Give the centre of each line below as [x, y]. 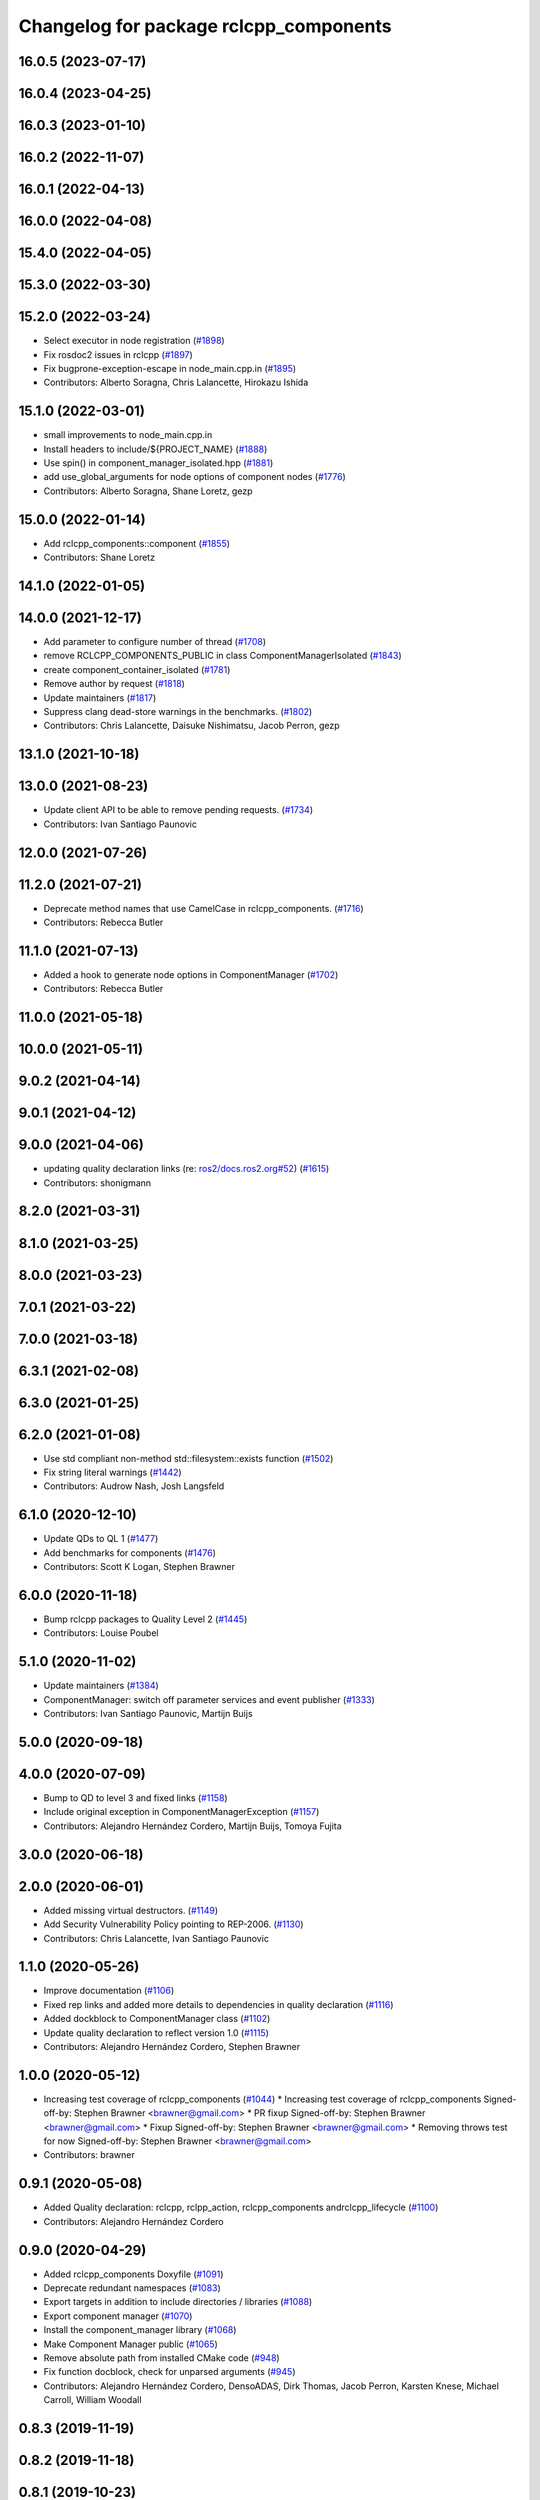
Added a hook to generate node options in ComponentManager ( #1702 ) [191, 974]
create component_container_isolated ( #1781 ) [137, 669]
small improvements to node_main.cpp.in [128, 435]
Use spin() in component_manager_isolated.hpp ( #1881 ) [158, 463]
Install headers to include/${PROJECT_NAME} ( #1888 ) [155, 449]
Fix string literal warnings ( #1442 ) [112, 1472]
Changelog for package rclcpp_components [205, 26]
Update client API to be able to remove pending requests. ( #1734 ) [178, 810]
